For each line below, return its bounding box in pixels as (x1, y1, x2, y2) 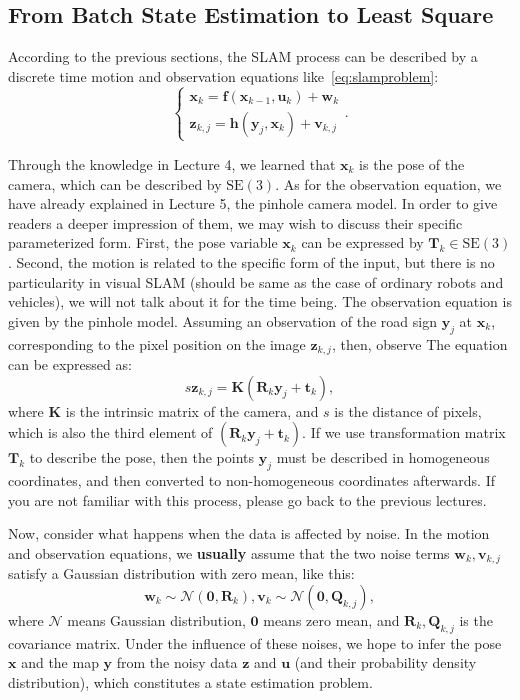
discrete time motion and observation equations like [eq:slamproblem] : (8, 65, 439, 86)
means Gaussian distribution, (67, 609, 246, 630)
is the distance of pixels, (334, 400, 482, 421)
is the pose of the (359, 153, 465, 174)
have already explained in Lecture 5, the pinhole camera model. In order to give (8, 193, 498, 214)
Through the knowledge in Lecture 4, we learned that (8, 153, 336, 174)
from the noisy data (116, 652, 238, 673)
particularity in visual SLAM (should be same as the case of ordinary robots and (8, 271, 504, 292)
